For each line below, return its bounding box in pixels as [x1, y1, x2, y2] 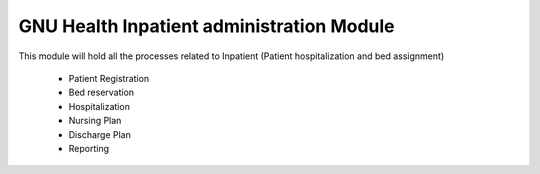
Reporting [68, 142, 110, 154]
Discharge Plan [68, 128, 132, 140]
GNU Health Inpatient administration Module [18, 15, 395, 37]
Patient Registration [68, 72, 150, 84]
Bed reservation [68, 86, 135, 99]
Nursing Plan [68, 115, 122, 127]
